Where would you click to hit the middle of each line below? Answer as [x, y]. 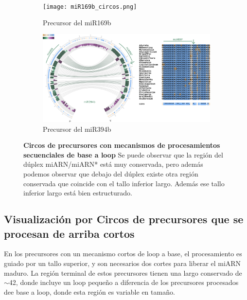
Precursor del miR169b [77, 22]
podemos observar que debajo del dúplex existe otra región [111, 173]
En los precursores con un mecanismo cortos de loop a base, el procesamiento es [123, 254]
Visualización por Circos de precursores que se [124, 219]
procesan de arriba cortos [69, 233]
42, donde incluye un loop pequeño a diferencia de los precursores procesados [124, 282]
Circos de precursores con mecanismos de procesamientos [122, 145]
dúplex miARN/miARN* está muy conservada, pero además [113, 164]
